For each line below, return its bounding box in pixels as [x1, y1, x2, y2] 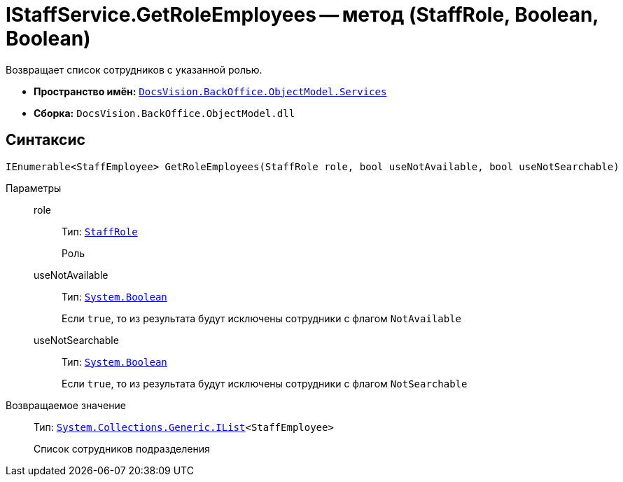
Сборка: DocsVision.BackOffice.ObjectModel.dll [34, 106, 295, 119]
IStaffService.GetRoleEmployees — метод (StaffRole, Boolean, [6, 3, 598, 27]
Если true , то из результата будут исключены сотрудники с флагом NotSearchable [62, 377, 468, 390]
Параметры [6, 181, 62, 194]
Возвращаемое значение [6, 399, 126, 411]
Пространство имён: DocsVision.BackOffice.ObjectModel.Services [34, 85, 387, 97]
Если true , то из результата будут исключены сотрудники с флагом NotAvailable [62, 312, 461, 324]
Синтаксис [6, 131, 85, 149]
